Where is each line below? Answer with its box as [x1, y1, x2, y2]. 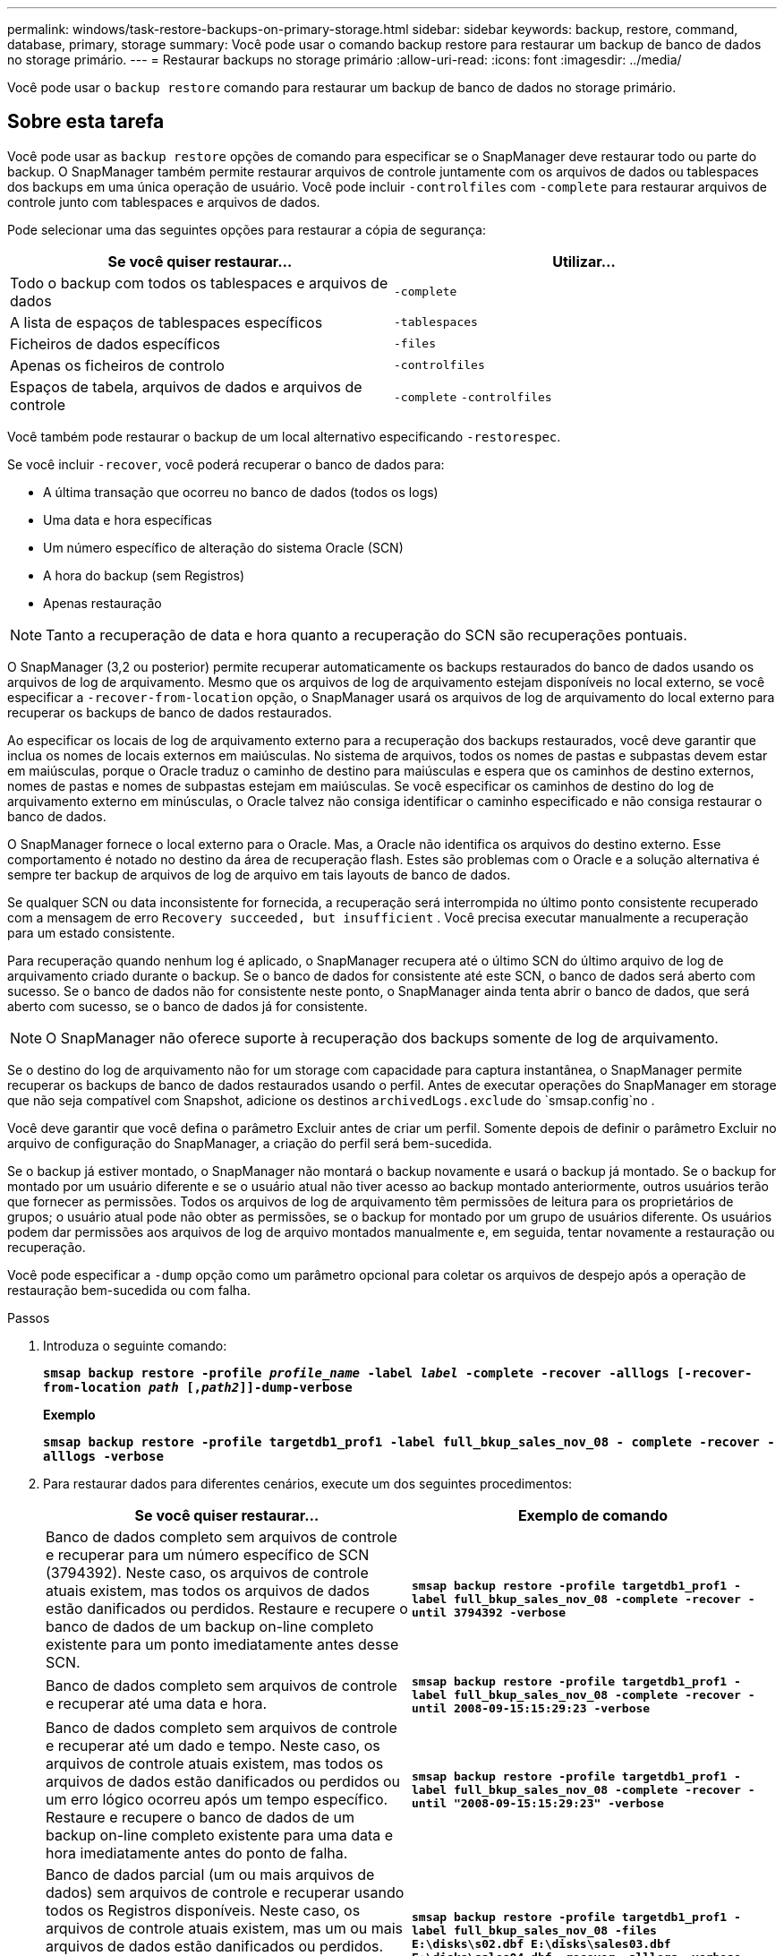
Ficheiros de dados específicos [10, 334, 221, 353]
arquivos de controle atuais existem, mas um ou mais [46, 1918, 404, 1937]
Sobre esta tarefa [7, 110, 165, 133]
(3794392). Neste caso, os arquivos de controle [46, 1563, 369, 1582]
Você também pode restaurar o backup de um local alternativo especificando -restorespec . [7, 428, 561, 444]
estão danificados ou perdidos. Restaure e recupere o [46, 1599, 408, 1617]
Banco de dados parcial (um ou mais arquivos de [46, 1865, 375, 1883]
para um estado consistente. [7, 924, 175, 940]
